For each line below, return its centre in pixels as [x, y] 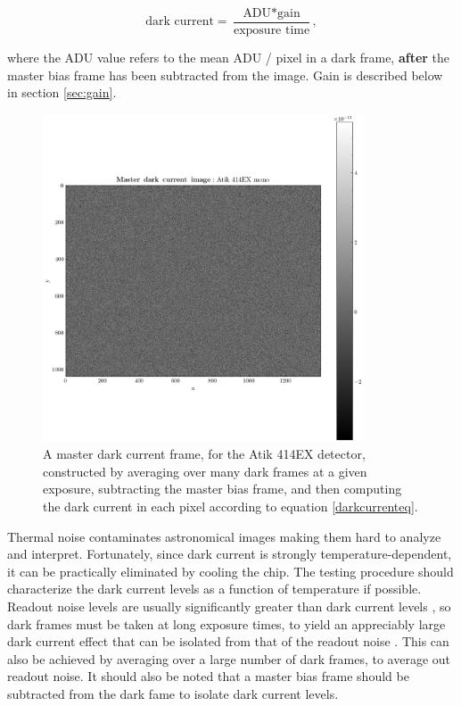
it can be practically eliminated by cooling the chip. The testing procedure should [230, 571]
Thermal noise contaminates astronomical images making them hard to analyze [224, 536]
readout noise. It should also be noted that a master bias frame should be [208, 676]
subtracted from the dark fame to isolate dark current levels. [173, 693]
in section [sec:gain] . [62, 92]
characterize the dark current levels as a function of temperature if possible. [214, 589]
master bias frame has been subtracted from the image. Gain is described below [225, 75]
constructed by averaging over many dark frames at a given [205, 471]
